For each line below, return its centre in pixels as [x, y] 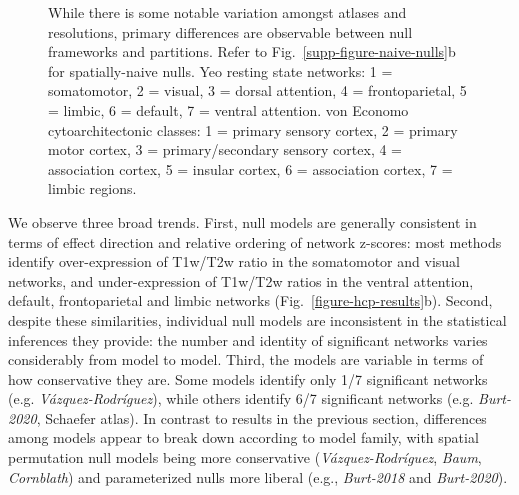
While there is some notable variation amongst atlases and [227, 12]
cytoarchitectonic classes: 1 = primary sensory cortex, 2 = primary [253, 129]
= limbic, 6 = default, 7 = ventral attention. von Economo [228, 109]
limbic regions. [92, 188]
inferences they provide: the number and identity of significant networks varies [248, 339]
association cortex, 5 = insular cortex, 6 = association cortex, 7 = [250, 168]
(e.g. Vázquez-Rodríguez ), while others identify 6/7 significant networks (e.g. [241, 398]
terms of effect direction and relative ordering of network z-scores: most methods [255, 241]
